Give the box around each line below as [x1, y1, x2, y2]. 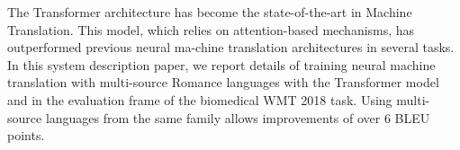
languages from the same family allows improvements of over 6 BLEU [45, 108, 430, 127]
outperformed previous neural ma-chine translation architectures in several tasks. [7, 38, 455, 57]
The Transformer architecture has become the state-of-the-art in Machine [7, 3, 412, 21]
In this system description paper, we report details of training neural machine [7, 55, 436, 74]
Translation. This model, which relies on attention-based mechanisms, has [7, 20, 415, 39]
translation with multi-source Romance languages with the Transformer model [7, 73, 439, 92]
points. [7, 126, 45, 145]
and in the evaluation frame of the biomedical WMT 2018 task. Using [7, 90, 392, 109]
